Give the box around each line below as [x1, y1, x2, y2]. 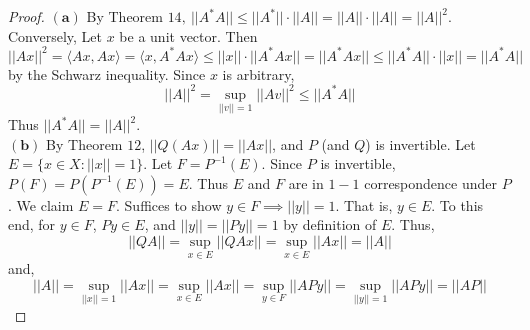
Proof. [8, 6, 45, 26]
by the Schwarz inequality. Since [8, 63, 206, 84]
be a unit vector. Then [119, 25, 258, 46]
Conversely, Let [8, 25, 103, 46]
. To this [431, 194, 484, 215]
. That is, [335, 194, 393, 215]
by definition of [283, 214, 377, 235]
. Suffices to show [116, 194, 222, 215]
